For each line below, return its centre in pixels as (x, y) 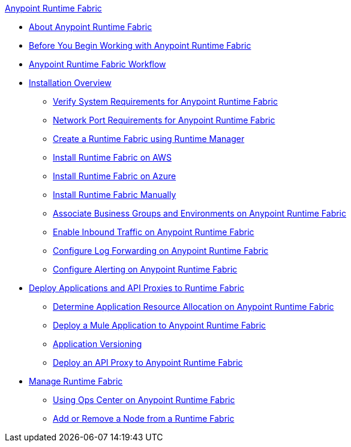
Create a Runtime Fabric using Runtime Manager (149, 139)
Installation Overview (70, 83)
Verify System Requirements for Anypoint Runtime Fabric (165, 101)
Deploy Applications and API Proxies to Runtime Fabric (137, 288)
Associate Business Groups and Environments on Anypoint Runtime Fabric (199, 213)
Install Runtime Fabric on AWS (112, 157)
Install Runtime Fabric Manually (115, 195)
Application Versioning (97, 344)
